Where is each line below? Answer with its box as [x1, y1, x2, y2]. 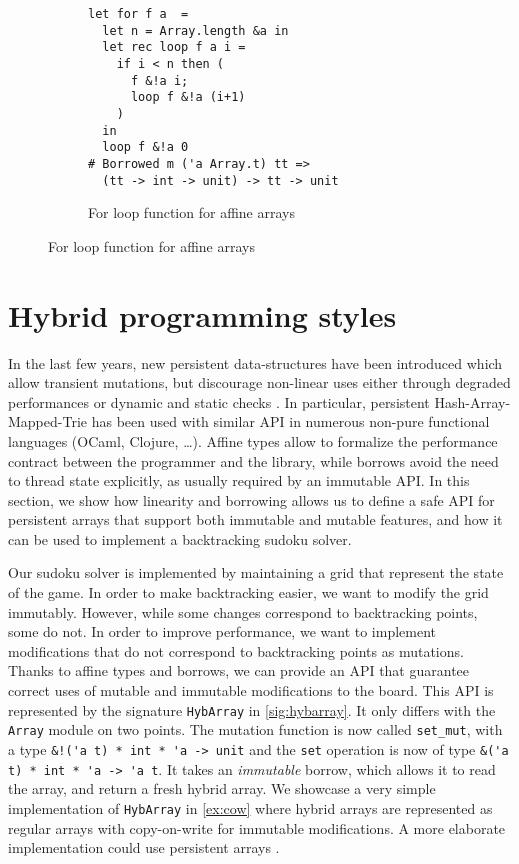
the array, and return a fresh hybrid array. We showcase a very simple [8, 778, 436, 799]
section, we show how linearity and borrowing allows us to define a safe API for [8, 489, 495, 510]
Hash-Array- [434, 391, 511, 412]
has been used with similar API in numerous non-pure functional [91, 411, 490, 432]
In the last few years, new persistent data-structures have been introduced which [8, 352, 503, 373]
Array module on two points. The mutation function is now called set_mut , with [8, 719, 503, 740]
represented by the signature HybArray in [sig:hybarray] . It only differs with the [8, 699, 496, 720]
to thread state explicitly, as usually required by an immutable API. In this [8, 470, 470, 491]
